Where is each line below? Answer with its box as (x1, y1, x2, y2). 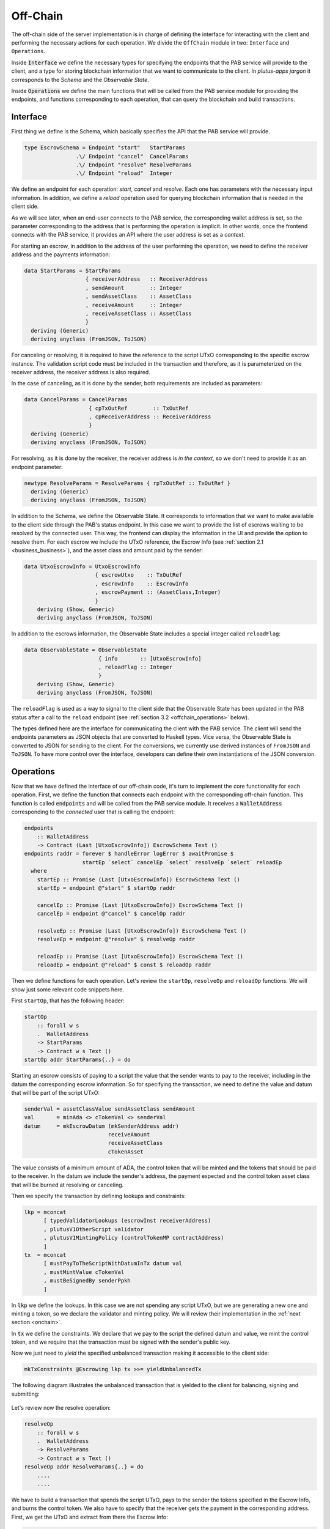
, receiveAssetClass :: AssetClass (85, 310, 192, 317)
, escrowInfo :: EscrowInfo (95, 580, 189, 587)
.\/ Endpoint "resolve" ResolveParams (75, 161, 192, 168)
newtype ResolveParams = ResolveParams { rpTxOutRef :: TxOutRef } (24, 479, 231, 486)
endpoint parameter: (11, 463, 64, 470)
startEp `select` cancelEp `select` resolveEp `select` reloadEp (82, 859, 282, 865)
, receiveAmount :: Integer (85, 302, 183, 308)
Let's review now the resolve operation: (11, 1404, 111, 1412)
